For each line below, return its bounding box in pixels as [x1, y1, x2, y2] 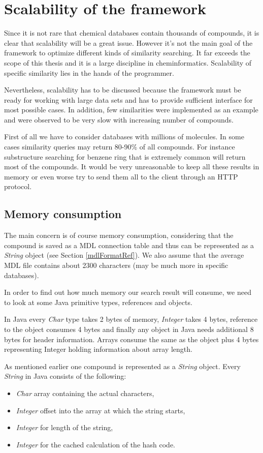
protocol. [4, 181, 32, 192]
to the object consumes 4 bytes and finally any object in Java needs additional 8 [4, 323, 254, 334]
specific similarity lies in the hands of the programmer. [4, 67, 174, 78]
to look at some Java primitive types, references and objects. [4, 296, 192, 307]
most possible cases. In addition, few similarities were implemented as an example [4, 104, 258, 115]
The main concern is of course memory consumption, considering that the [4, 230, 234, 240]
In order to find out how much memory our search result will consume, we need [4, 287, 251, 297]
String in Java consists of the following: [4, 371, 126, 381]
